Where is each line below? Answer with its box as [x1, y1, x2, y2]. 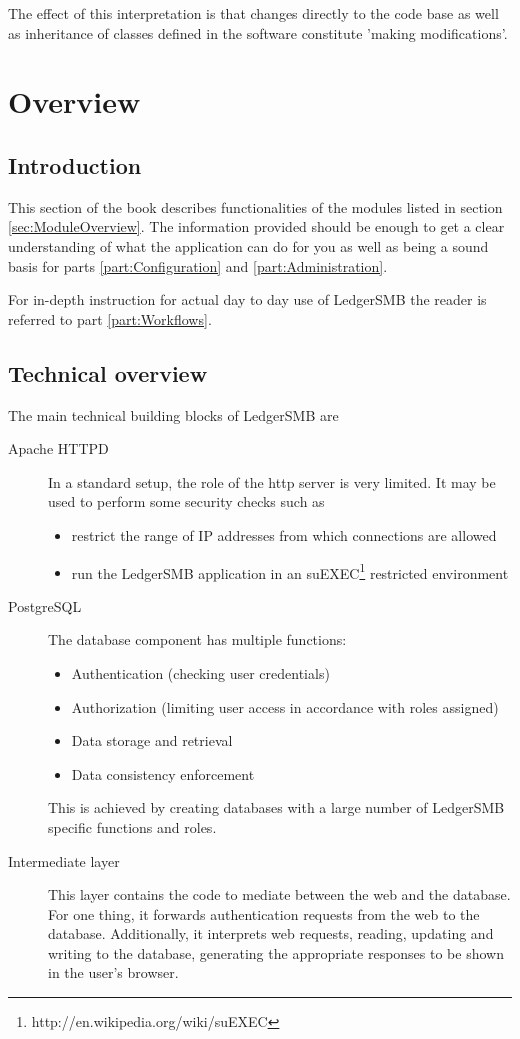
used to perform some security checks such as [48, 491, 325, 512]
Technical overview [8, 357, 208, 388]
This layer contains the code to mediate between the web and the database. [48, 884, 511, 905]
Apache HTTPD [8, 438, 109, 459]
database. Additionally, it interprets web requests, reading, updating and [48, 923, 494, 944]
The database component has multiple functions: [48, 629, 347, 650]
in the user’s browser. [48, 962, 179, 983]
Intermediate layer [8, 850, 120, 871]
